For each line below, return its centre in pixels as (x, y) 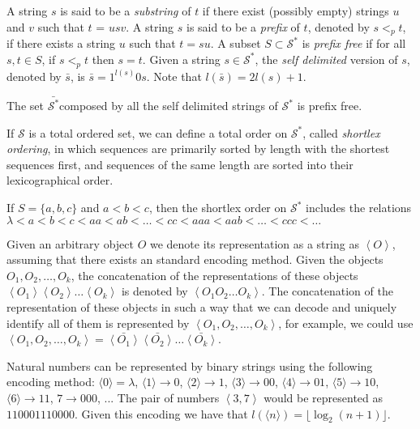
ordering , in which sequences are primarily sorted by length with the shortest (198, 149)
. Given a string (181, 59)
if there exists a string (61, 43)
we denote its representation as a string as (254, 243)
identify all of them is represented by (98, 323)
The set (25, 106)
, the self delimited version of (326, 59)
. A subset (236, 43)
